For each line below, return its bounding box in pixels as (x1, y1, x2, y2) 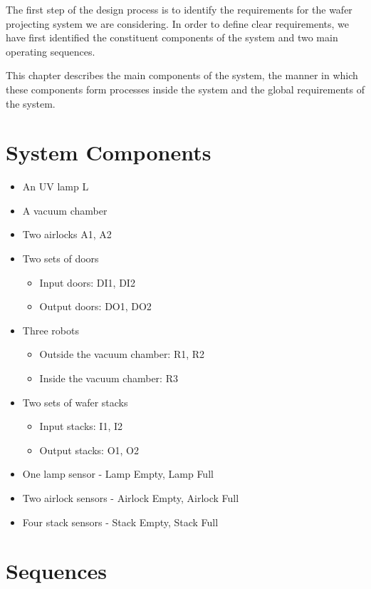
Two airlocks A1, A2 (22, 227, 112, 242)
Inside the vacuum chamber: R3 (39, 371, 178, 386)
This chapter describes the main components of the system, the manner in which (6, 68, 358, 83)
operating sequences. (6, 43, 95, 58)
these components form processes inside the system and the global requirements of (6, 81, 365, 96)
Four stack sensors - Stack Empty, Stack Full (22, 514, 219, 529)
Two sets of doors (22, 251, 99, 266)
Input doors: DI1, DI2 (39, 275, 135, 290)
